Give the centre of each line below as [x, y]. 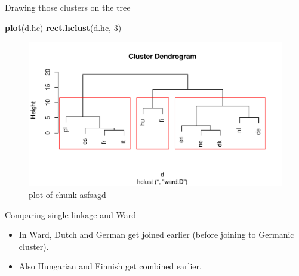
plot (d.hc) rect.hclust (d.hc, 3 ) [63, 27]
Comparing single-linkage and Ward [70, 214]
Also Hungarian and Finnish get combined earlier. [110, 266]
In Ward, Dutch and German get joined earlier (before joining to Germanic [156, 235]
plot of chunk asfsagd [67, 194]
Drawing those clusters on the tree [68, 7]
